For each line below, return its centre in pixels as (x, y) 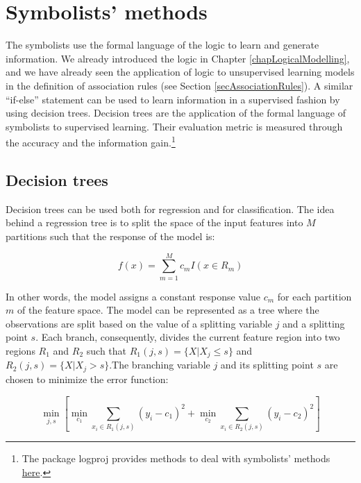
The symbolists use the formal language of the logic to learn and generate (162, 45)
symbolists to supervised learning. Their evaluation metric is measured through (174, 126)
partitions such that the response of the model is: (110, 236)
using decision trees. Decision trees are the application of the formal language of (176, 113)
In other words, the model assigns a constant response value (133, 296)
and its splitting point (267, 365)
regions (20, 351)
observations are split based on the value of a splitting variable (139, 323)
